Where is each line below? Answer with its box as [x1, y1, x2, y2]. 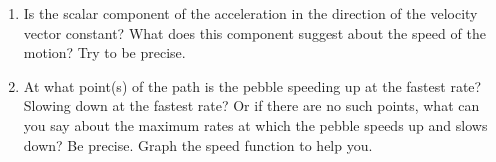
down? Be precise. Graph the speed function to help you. [23, 134, 373, 155]
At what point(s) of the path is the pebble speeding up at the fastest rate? [23, 75, 482, 96]
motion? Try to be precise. [23, 42, 186, 63]
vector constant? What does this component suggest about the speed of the [23, 22, 486, 43]
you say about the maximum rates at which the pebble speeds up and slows [23, 114, 488, 135]
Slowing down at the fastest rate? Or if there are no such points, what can [23, 95, 480, 116]
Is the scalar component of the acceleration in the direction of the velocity [23, 3, 478, 23]
